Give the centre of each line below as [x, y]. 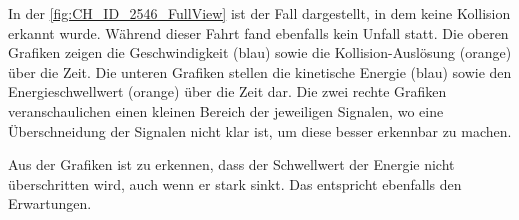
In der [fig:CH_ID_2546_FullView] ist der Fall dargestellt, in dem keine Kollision [259, 13]
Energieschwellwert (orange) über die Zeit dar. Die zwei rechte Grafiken [227, 91]
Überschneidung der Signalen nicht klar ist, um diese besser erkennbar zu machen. [260, 130]
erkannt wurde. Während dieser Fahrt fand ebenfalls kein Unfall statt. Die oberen [258, 32]
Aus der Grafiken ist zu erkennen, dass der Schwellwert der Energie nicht [231, 164]
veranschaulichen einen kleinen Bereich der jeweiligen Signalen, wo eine [226, 110]
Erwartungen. [50, 203]
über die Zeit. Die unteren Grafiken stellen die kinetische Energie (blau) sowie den [260, 71]
